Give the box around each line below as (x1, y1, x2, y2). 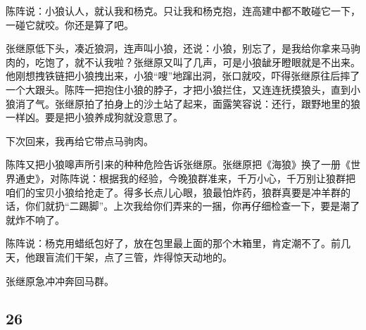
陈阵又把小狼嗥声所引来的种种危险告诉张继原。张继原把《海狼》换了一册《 (6, 157, 351, 172)
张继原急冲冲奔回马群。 (6, 273, 114, 288)
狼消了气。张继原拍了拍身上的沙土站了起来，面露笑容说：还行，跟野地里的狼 (6, 96, 360, 110)
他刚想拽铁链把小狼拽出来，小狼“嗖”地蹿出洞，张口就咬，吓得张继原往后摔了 (6, 68, 360, 83)
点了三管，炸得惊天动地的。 (103, 249, 232, 264)
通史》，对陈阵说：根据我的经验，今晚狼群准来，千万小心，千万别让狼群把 (15, 170, 355, 185)
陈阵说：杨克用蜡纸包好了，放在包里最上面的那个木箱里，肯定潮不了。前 (6, 236, 341, 250)
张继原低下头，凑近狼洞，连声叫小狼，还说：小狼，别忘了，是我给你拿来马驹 (6, 41, 360, 56)
